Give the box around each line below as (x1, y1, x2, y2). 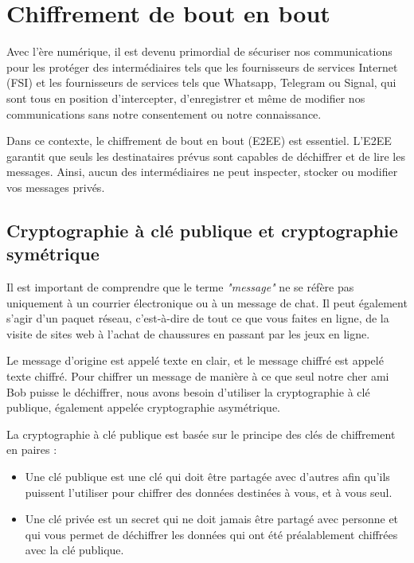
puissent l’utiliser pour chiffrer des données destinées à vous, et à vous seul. (25, 483, 393, 500)
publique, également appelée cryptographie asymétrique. (6, 399, 280, 416)
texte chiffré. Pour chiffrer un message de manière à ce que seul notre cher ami (6, 368, 389, 385)
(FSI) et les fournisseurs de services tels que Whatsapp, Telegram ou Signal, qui (6, 74, 396, 91)
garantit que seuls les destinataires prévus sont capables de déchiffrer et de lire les (6, 147, 405, 164)
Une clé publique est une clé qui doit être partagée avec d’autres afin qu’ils (25, 468, 390, 484)
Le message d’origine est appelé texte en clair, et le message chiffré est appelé (6, 352, 384, 369)
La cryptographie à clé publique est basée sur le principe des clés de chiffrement (6, 425, 396, 442)
